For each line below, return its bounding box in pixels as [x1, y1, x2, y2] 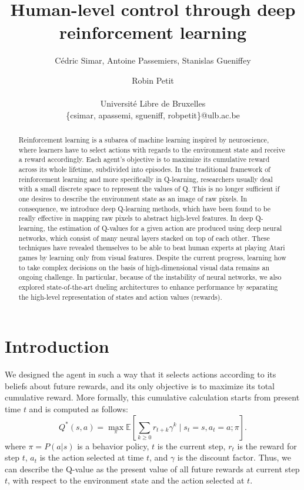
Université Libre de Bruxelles [100, 97, 206, 110]
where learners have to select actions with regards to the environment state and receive [18, 144, 285, 154]
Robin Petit [132, 74, 174, 86]
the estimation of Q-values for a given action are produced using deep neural [47, 223, 282, 233]
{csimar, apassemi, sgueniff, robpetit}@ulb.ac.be [66, 108, 240, 121]
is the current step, [157, 439, 226, 452]
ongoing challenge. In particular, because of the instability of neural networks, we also [18, 272, 282, 282]
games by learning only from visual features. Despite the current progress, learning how [18, 252, 286, 262]
